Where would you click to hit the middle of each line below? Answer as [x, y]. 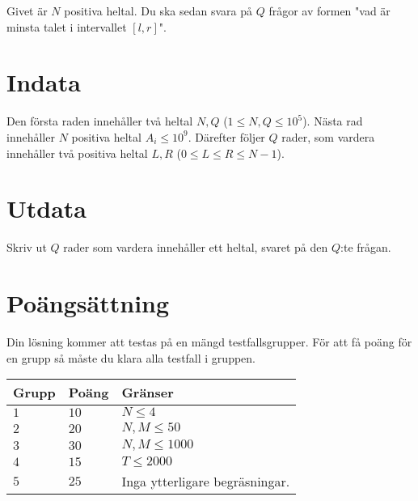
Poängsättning [88, 303]
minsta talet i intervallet [67, 26]
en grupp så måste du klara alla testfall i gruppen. [131, 357]
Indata [44, 82]
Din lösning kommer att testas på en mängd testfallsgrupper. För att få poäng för [209, 341]
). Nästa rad [333, 121]
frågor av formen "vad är [329, 11]
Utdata [47, 208]
